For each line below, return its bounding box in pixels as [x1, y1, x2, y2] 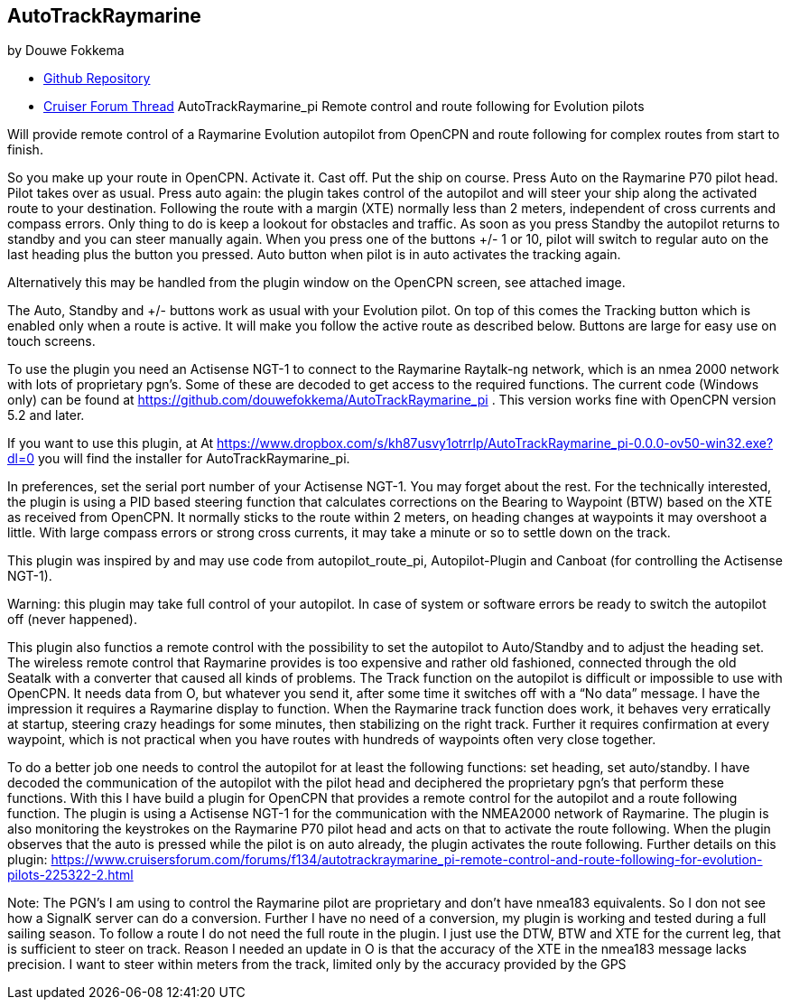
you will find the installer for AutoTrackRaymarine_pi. [38, 451, 350, 467]
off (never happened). [7, 611, 137, 628]
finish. [7, 142, 43, 158]
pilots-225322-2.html [7, 867, 134, 883]
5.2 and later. [7, 407, 85, 424]
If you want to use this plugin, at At [7, 435, 214, 452]
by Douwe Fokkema [7, 42, 125, 59]
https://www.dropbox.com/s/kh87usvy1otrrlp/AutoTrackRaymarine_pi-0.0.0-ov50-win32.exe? [217, 435, 774, 452]
